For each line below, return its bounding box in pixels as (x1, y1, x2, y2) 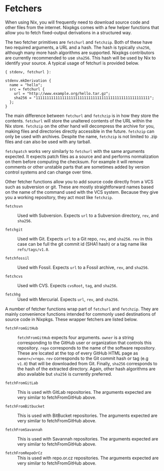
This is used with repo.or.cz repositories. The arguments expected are (17, 455, 159, 461)
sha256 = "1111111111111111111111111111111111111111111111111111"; (14, 95, 154, 100)
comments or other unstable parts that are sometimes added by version (5, 164, 150, 170)
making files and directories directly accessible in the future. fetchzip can (5, 128, 155, 134)
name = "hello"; (9, 82, 43, 88)
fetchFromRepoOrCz (5, 450, 43, 455)
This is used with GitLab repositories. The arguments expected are (17, 389, 152, 395)
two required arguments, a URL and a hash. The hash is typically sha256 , (5, 44, 151, 50)
